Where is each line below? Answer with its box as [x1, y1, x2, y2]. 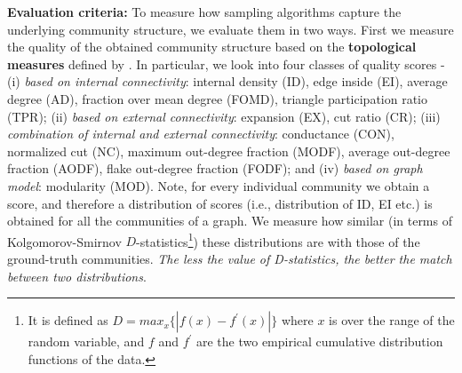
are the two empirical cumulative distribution [195, 332, 443, 351]
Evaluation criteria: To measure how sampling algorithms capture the [7, 3, 402, 20]
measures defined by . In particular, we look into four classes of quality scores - [7, 54, 445, 73]
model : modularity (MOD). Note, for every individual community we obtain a [7, 176, 430, 194]
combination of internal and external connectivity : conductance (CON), [7, 124, 394, 143]
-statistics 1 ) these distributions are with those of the [136, 229, 420, 250]
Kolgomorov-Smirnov [7, 232, 122, 250]
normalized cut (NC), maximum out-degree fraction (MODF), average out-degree [7, 141, 450, 160]
